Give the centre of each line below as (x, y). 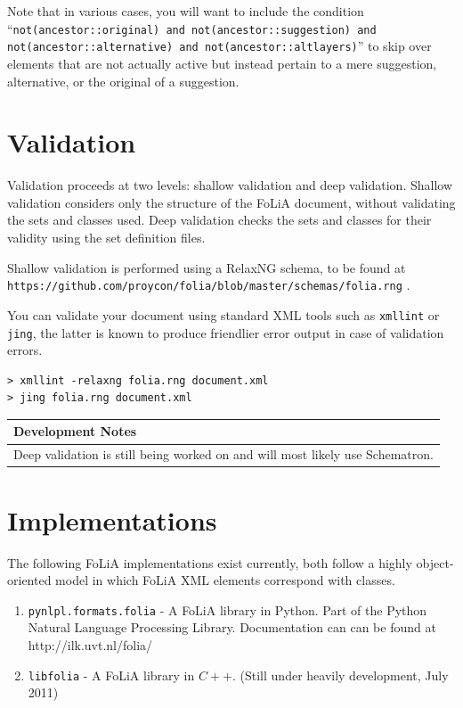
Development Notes (75, 431)
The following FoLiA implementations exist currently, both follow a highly (210, 562)
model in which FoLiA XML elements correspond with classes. (225, 580)
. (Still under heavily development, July (341, 675)
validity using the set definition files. (106, 237)
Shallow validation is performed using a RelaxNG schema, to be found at (207, 267)
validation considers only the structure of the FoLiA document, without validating (231, 202)
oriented (29, 580)
